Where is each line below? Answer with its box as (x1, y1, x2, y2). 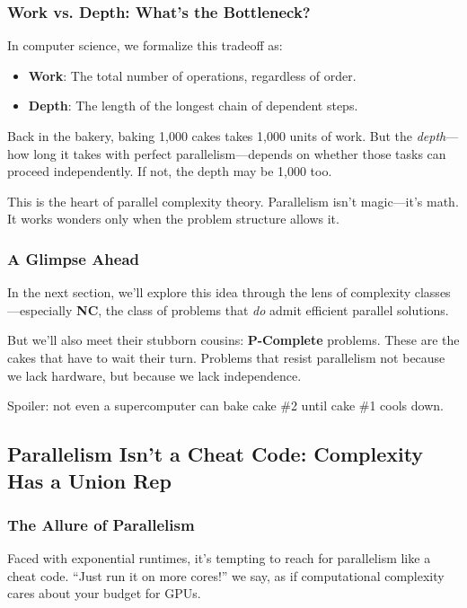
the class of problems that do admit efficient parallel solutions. (105, 300, 449, 319)
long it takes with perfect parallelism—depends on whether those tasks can (33, 144, 446, 163)
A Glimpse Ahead (7, 247, 140, 269)
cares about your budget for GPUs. (7, 584, 201, 603)
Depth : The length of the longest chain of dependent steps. (28, 96, 358, 115)
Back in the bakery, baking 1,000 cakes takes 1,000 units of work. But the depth (7, 127, 446, 145)
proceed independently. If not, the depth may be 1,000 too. (7, 162, 332, 181)
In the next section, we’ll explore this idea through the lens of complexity (7, 283, 411, 302)
